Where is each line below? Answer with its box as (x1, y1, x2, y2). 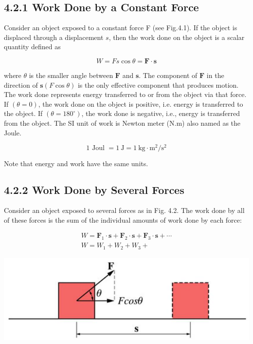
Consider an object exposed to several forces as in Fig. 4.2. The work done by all (4, 205, 245, 215)
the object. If (4, 108, 43, 118)
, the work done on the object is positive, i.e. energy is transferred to (38, 98, 243, 109)
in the (206, 70, 224, 80)
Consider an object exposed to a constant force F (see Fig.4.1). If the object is (4, 22, 237, 33)
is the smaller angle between (29, 70, 113, 80)
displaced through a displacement (4, 32, 104, 42)
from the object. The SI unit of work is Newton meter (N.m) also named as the (4, 117, 241, 128)
